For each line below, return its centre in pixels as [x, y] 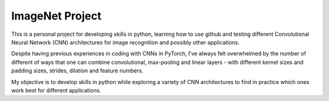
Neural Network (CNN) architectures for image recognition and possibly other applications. [126, 42]
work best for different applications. [56, 90]
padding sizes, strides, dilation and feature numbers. [77, 71]
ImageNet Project [56, 16]
